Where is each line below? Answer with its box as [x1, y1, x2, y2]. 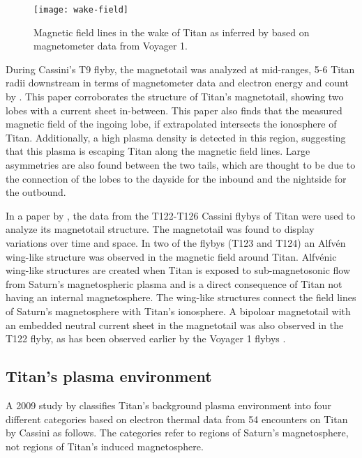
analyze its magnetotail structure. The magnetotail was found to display [6, 222, 315, 236]
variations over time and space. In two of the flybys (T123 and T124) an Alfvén [6, 235, 346, 250]
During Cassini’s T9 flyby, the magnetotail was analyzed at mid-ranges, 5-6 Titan [6, 61, 355, 76]
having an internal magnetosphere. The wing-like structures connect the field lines [6, 290, 356, 305]
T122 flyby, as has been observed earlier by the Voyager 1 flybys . [6, 331, 286, 346]
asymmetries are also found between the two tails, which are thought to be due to [6, 158, 356, 171]
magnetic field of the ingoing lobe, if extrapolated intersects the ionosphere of [6, 116, 337, 131]
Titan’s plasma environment [6, 365, 212, 387]
